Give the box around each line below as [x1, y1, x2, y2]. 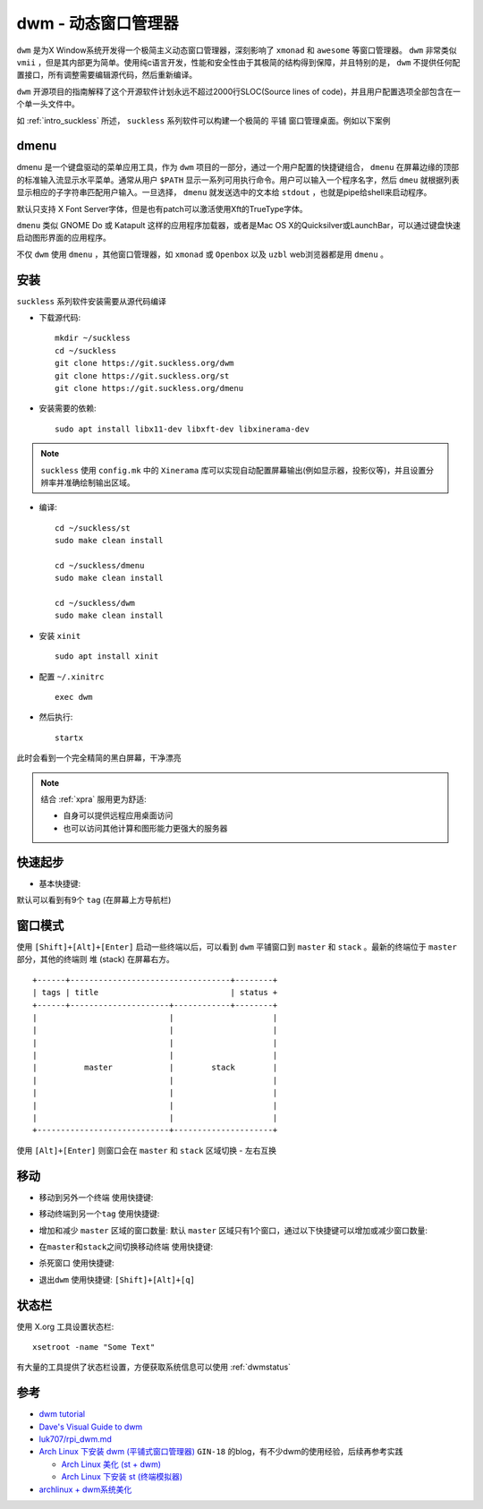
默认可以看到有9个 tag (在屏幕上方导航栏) [16, 895, 172, 906]
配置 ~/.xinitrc [38, 671, 105, 682]
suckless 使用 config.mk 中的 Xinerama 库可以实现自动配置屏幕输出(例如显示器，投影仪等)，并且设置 [40, 465, 427, 475]
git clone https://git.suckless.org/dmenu [55, 383, 244, 393]
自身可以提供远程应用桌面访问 [63, 810, 174, 821]
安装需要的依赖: [38, 403, 97, 413]
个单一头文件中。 [16, 98, 80, 109]
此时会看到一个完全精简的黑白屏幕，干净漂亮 [16, 753, 182, 763]
